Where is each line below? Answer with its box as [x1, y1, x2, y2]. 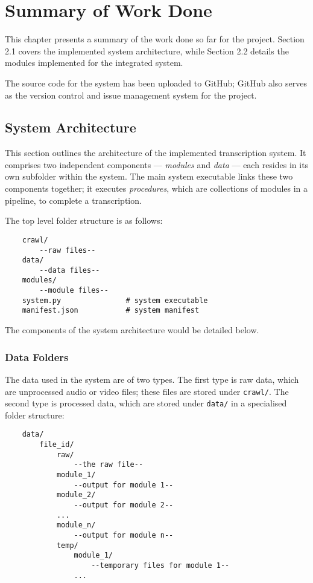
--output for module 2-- [74, 501, 174, 510]
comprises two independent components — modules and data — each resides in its [5, 158, 309, 171]
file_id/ [39, 440, 74, 449]
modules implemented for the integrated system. [5, 56, 183, 69]
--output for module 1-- [74, 480, 174, 489]
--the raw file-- [74, 460, 144, 469]
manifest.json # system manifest [22, 306, 200, 315]
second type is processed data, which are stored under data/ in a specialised [5, 397, 287, 409]
